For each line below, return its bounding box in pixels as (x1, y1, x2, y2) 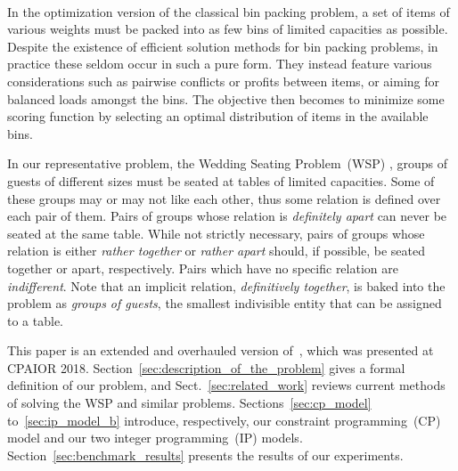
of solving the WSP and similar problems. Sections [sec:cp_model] (7, 394, 372, 412)
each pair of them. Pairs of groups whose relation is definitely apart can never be (7, 207, 447, 225)
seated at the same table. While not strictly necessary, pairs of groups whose (7, 223, 425, 242)
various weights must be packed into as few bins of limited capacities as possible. (7, 20, 448, 38)
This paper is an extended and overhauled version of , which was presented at (7, 341, 434, 360)
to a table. (7, 311, 63, 329)
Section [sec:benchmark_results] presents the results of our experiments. (7, 445, 404, 464)
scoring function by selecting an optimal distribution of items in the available (7, 107, 429, 126)
